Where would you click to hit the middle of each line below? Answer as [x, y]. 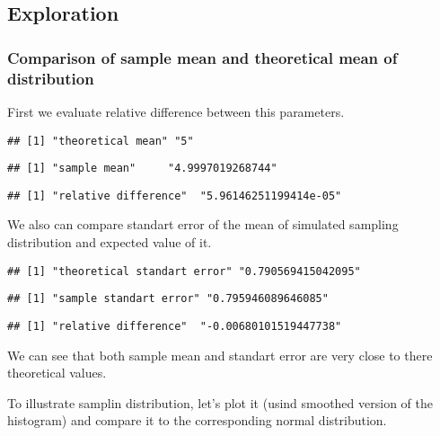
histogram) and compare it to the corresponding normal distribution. [197, 420]
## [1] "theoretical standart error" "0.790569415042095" [184, 271]
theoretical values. [57, 373]
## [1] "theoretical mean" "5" [101, 141]
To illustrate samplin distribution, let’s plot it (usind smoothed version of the [220, 402]
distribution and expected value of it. [110, 242]
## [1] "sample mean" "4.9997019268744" [142, 169]
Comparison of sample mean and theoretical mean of [202, 57]
